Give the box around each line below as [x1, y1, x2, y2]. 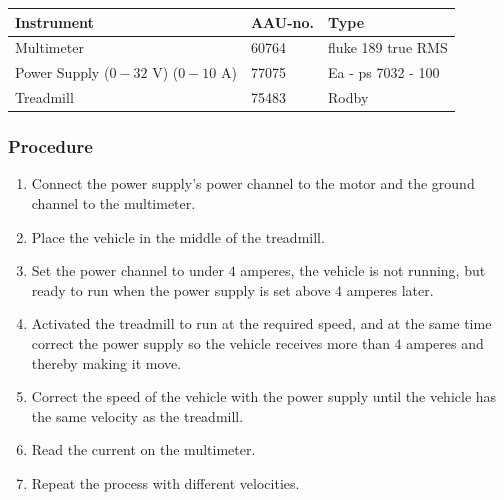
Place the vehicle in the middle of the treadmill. [31, 226, 325, 247]
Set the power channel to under [31, 260, 224, 281]
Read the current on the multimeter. [31, 439, 256, 460]
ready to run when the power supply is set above [31, 279, 331, 300]
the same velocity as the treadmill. [31, 405, 244, 426]
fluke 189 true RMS [328, 37, 448, 58]
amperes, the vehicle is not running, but [240, 260, 486, 281]
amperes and [406, 332, 484, 353]
